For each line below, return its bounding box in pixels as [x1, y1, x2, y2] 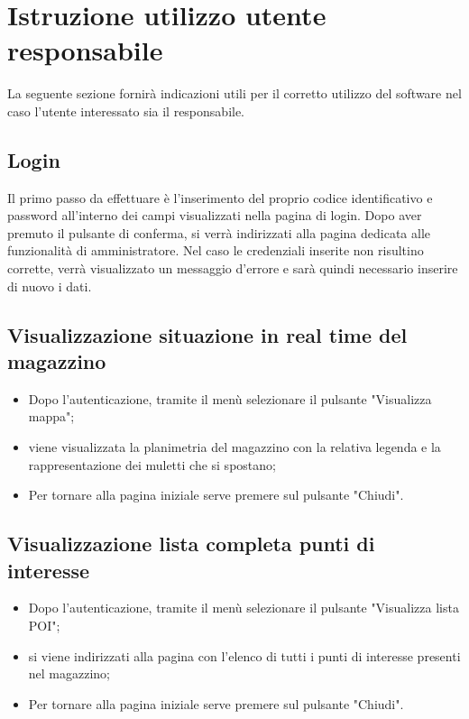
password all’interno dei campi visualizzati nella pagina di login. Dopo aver [7, 206, 422, 225]
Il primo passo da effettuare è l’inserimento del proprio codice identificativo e [7, 188, 433, 207]
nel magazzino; [28, 664, 111, 683]
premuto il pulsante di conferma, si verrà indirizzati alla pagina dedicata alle [7, 223, 430, 242]
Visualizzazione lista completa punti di [7, 530, 375, 558]
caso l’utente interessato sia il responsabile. [7, 101, 245, 120]
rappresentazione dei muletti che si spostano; [28, 455, 276, 474]
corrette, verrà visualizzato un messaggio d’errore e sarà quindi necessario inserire [7, 259, 458, 278]
